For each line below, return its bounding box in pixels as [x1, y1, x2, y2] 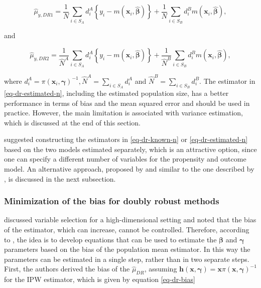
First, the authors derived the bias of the [4, 263, 130, 274]
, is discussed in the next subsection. [4, 173, 116, 184]
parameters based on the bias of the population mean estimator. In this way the [4, 244, 250, 254]
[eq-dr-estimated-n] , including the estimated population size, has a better [4, 87, 229, 98]
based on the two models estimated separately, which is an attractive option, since [4, 143, 257, 154]
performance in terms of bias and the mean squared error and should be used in [4, 97, 250, 108]
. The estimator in [199, 75, 255, 86]
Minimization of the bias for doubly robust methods [4, 195, 219, 207]
